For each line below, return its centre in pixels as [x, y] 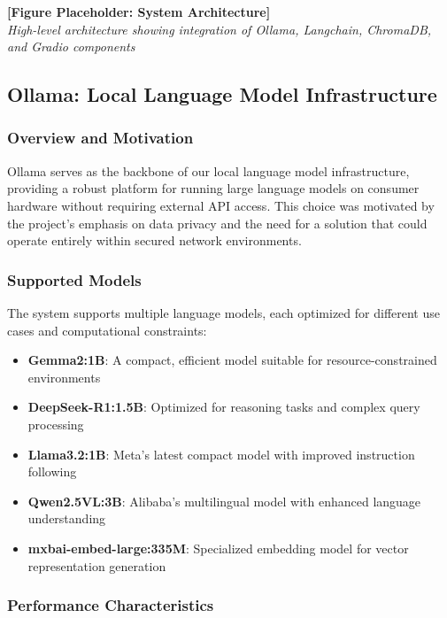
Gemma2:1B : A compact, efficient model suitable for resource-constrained [232, 360]
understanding [67, 518]
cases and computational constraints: [107, 330]
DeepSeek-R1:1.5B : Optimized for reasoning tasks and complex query [224, 407]
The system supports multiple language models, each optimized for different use [223, 312]
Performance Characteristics [111, 605]
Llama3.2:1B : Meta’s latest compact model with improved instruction [221, 454]
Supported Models [74, 279]
